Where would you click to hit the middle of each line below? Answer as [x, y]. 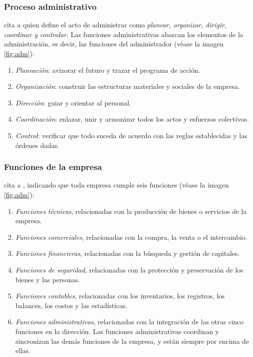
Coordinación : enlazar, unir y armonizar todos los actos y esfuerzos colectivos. [132, 119]
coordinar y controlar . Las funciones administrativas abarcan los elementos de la [124, 34]
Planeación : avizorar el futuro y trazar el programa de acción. [108, 70]
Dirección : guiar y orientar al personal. [73, 102]
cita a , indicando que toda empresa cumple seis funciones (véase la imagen [116, 185]
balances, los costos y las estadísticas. [71, 305]
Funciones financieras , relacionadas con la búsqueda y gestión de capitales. [127, 253]
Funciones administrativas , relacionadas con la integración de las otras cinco [129, 322]
